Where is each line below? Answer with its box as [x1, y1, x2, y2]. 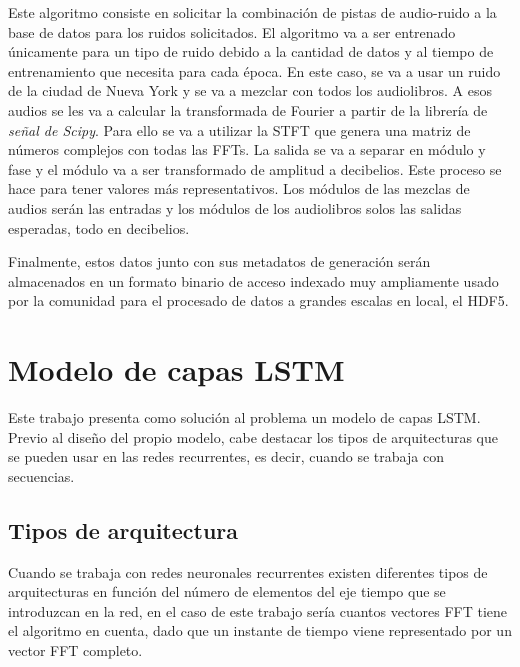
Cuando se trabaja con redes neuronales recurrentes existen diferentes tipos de [8, 561, 488, 582]
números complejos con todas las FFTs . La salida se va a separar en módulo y [8, 139, 486, 160]
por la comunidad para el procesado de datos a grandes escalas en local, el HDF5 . [8, 290, 509, 311]
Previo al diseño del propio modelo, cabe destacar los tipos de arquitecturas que [8, 426, 498, 447]
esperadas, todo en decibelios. [8, 217, 190, 238]
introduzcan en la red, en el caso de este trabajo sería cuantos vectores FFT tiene [8, 600, 508, 621]
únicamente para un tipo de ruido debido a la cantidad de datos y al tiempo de [8, 41, 494, 62]
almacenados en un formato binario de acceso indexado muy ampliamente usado [8, 270, 499, 291]
